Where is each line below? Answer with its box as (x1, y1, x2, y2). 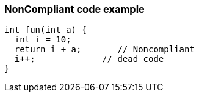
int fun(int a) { (4, 25, 87, 35)
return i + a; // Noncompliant (14, 44, 195, 55)
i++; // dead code (14, 54, 164, 64)
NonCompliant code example (4, 3, 145, 15)
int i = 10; (14, 35, 71, 45)
